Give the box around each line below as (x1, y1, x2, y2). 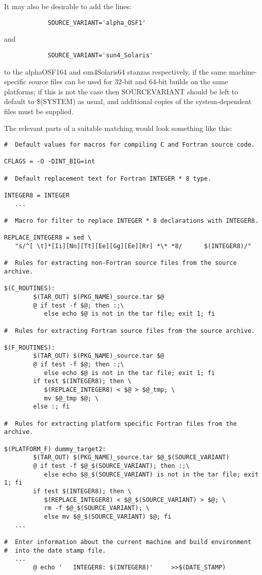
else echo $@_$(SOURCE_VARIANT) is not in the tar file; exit (44, 470, 259, 478)
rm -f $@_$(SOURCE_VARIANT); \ (44, 504, 150, 512)
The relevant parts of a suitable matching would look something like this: (4, 123, 232, 133)
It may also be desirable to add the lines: (4, 1, 132, 11)
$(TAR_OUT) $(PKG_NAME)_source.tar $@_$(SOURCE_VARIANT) (33, 454, 230, 461)
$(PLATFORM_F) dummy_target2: (4, 445, 106, 453)
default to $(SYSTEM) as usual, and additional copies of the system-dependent (4, 96, 252, 107)
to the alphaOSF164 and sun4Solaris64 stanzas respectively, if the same (4, 66, 227, 77)
